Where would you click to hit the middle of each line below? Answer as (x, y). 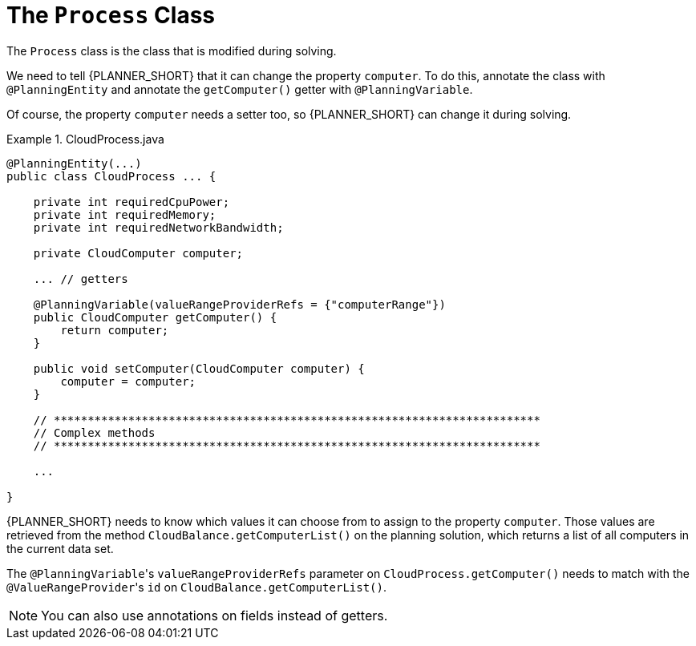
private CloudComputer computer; (138, 253)
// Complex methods (94, 432)
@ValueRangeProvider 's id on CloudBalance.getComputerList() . (197, 587)
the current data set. (60, 548)
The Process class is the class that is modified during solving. (172, 50)
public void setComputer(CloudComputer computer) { (199, 368)
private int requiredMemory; (125, 214)
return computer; (115, 330)
